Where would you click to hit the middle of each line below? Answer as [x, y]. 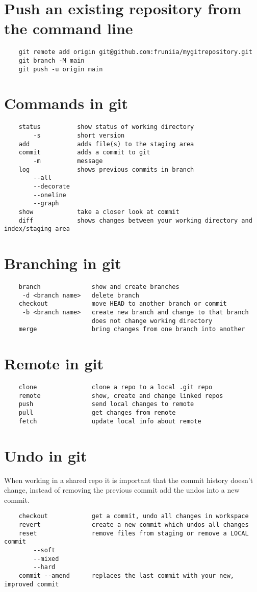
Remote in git [54, 364]
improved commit [32, 584]
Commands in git [66, 103]
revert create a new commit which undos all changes [134, 524]
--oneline [50, 195]
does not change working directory [152, 321]
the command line [69, 28]
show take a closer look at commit [99, 212]
